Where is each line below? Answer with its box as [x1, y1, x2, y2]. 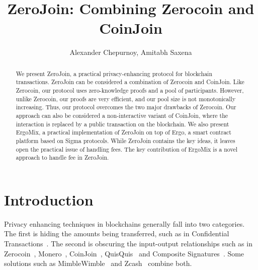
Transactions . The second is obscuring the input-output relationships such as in [4, 238, 252, 249]
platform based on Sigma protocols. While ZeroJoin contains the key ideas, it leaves [16, 136, 235, 145]
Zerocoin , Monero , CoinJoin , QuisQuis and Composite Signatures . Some [4, 248, 244, 258]
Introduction [4, 189, 94, 210]
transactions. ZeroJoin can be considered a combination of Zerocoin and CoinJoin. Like [16, 78, 244, 86]
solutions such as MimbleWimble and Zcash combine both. [4, 258, 192, 268]
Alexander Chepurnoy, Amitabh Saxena [69, 47, 192, 57]
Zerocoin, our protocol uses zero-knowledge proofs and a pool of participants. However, [16, 86, 244, 95]
